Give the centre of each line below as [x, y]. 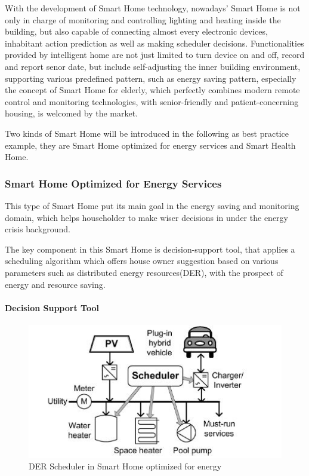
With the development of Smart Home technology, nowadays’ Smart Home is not [153, 8]
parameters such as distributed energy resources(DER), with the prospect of [144, 272]
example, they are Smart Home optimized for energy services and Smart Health [150, 145]
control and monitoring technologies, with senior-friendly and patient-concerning [152, 101]
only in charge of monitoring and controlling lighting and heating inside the [143, 19]
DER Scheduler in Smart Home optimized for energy [125, 466]
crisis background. [38, 229]
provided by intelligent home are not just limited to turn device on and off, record [155, 55]
